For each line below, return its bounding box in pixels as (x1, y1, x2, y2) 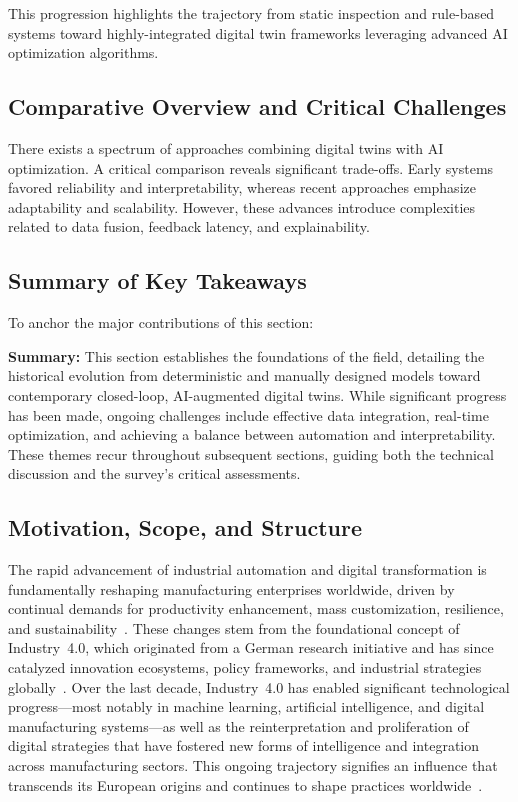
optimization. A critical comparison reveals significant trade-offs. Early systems (8, 157, 494, 178)
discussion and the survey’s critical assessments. (8, 463, 301, 484)
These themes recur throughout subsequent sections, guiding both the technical (8, 443, 494, 464)
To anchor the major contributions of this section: (8, 312, 314, 333)
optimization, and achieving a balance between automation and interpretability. (8, 424, 496, 445)
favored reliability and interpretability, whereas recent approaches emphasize (8, 177, 476, 198)
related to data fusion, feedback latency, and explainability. (8, 216, 370, 237)
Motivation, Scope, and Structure (8, 512, 363, 543)
